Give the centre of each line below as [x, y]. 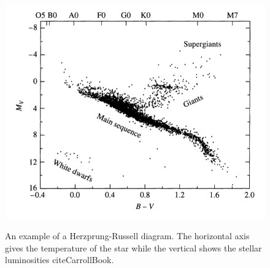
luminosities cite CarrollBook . [60, 260]
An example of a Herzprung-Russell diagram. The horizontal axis [127, 235]
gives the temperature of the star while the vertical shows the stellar [133, 247]
